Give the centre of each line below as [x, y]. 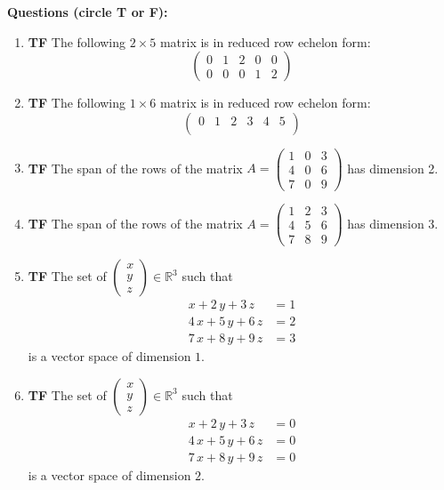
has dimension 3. [393, 223]
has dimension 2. [393, 168]
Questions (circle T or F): [88, 12]
